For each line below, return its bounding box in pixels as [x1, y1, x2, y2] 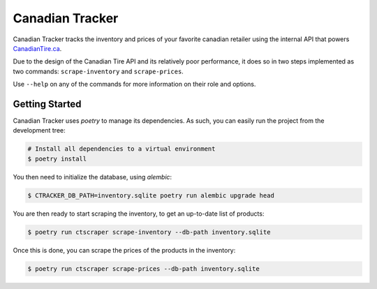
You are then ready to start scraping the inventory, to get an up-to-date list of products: [13, 209, 265, 218]
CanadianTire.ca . [13, 44, 62, 52]
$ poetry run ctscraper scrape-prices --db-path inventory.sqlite [27, 265, 260, 272]
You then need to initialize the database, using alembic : [13, 172, 172, 181]
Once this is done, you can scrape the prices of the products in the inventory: [13, 246, 236, 254]
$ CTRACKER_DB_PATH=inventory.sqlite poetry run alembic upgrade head [27, 191, 275, 199]
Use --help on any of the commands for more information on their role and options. [13, 80, 256, 89]
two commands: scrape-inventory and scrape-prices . [13, 67, 184, 75]
